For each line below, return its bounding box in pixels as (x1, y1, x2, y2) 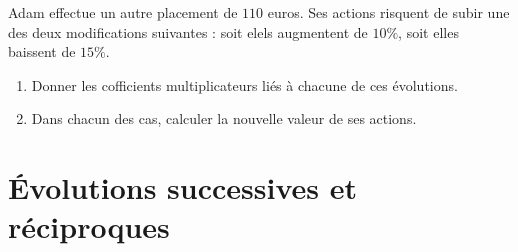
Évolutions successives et (8, 167, 357, 208)
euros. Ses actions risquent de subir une (267, 2, 510, 22)
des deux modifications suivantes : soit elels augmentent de (8, 21, 368, 42)
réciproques (8, 206, 170, 247)
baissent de (8, 41, 76, 62)
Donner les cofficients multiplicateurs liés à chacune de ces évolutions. (31, 74, 458, 95)
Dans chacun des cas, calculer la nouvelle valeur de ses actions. (31, 108, 417, 129)
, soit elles (398, 21, 459, 42)
